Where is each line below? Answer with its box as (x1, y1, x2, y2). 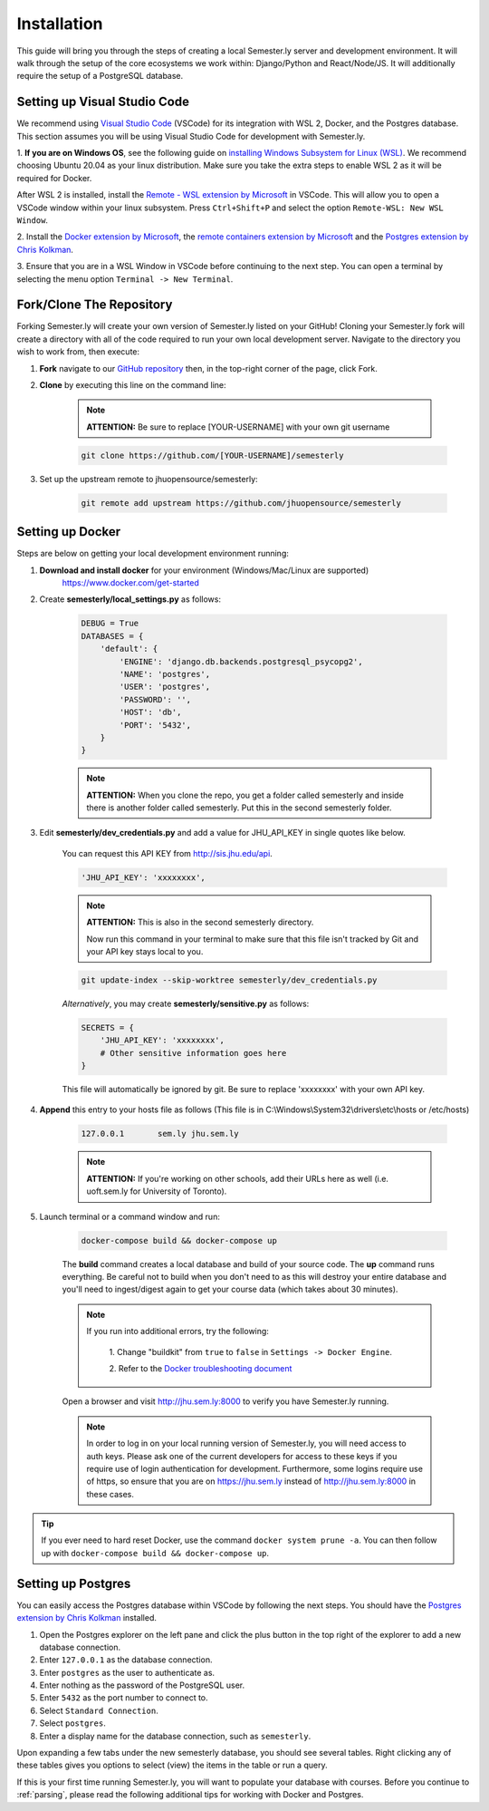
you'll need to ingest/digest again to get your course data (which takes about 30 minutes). (62, 1283, 398, 1295)
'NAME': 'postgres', (119, 669, 211, 679)
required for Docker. (16, 172, 92, 183)
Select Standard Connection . (39, 1705, 158, 1716)
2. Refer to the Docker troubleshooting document (109, 1362, 292, 1373)
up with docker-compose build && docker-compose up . (41, 1547, 270, 1558)
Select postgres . (39, 1718, 106, 1729)
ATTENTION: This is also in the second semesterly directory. (86, 916, 314, 928)
